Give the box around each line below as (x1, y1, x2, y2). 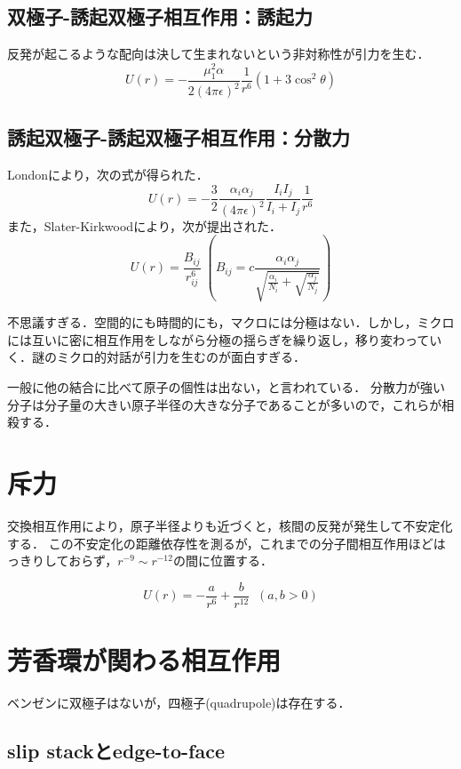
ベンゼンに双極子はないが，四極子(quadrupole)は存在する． (7, 693, 351, 711)
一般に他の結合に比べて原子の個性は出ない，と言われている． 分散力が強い (7, 378, 445, 397)
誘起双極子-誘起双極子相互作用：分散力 (7, 124, 351, 151)
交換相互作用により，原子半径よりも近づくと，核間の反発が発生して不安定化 (7, 516, 453, 534)
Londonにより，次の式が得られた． (7, 165, 209, 184)
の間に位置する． (172, 551, 273, 570)
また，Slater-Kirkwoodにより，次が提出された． (7, 216, 282, 235)
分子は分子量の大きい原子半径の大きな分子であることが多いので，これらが (7, 395, 442, 413)
